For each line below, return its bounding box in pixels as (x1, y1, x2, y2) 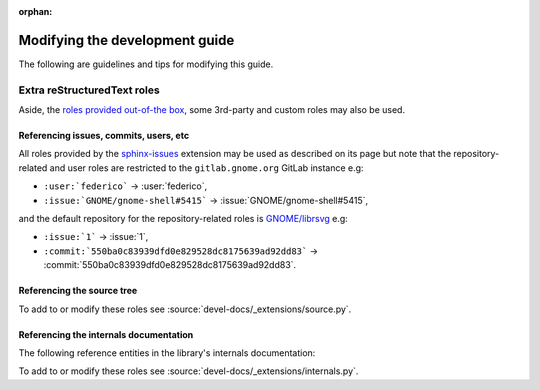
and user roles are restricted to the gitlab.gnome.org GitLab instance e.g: (49, 161, 364, 174)
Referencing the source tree (18, 285, 138, 297)
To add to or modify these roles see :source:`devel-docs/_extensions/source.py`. (18, 303, 352, 315)
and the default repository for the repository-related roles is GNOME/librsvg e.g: (18, 213, 349, 224)
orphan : (18, 6, 53, 17)
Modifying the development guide (18, 31, 235, 49)
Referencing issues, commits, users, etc (18, 130, 190, 142)
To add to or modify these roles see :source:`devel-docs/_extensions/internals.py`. (18, 365, 359, 377)
